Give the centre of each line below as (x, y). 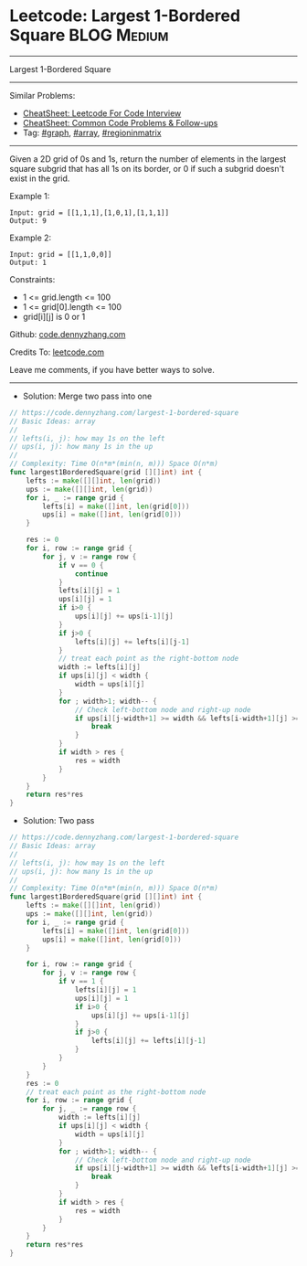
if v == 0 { (81, 565)
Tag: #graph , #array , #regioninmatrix (92, 133)
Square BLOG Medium (89, 35)
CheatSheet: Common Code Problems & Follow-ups (120, 122)
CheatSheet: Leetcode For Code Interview (102, 113)
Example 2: (31, 238)
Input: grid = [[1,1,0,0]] (61, 254)
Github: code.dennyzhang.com (68, 334)
